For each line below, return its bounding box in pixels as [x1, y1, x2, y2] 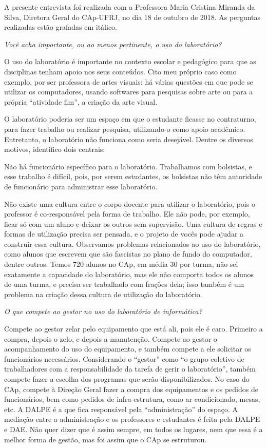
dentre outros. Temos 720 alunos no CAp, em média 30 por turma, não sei [4, 259, 238, 269]
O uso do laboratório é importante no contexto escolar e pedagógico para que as [4, 56, 256, 67]
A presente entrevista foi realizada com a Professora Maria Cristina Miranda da [4, 2, 255, 12]
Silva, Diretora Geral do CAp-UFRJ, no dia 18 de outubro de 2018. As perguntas [4, 11, 261, 22]
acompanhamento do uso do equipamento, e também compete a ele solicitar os [4, 343, 251, 354]
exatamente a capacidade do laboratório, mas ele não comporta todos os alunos [4, 268, 254, 279]
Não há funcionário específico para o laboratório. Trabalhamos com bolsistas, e [4, 161, 252, 171]
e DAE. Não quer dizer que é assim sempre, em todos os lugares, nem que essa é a [4, 423, 263, 434]
